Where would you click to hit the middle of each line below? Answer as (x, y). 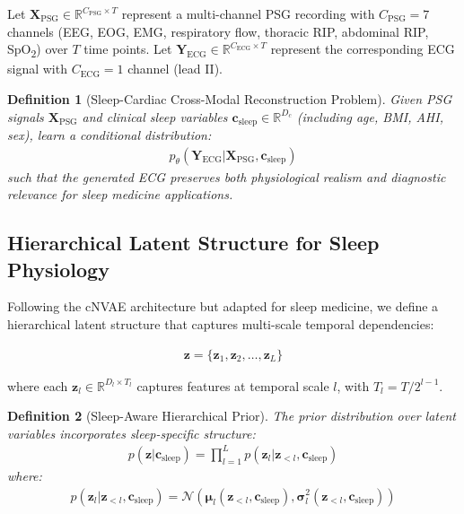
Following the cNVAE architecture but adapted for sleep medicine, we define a (223, 306)
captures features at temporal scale (233, 385)
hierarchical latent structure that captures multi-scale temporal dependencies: (221, 323)
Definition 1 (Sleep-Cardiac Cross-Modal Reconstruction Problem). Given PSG (230, 98)
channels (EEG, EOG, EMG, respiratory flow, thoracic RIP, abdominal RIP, (218, 31)
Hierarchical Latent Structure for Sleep (193, 243)
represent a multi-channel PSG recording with (248, 13)
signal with (37, 69)
